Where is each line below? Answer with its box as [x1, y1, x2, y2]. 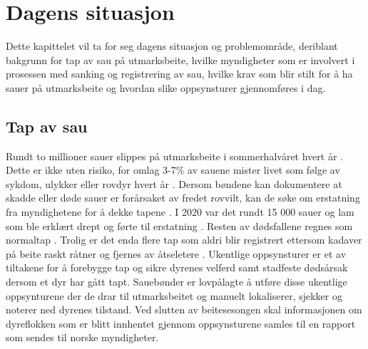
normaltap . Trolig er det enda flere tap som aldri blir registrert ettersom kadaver [6, 232, 362, 247]
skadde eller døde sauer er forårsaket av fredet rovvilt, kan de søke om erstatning [6, 190, 360, 205]
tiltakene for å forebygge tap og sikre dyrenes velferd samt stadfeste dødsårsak [6, 260, 348, 275]
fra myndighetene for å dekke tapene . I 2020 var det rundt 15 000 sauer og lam [6, 204, 354, 219]
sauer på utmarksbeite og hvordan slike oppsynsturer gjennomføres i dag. [6, 80, 326, 95]
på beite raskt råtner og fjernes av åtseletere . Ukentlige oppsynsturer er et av [6, 246, 347, 261]
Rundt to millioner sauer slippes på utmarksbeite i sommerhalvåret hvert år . [6, 148, 343, 163]
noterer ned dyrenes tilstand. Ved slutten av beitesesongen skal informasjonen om [6, 302, 362, 317]
